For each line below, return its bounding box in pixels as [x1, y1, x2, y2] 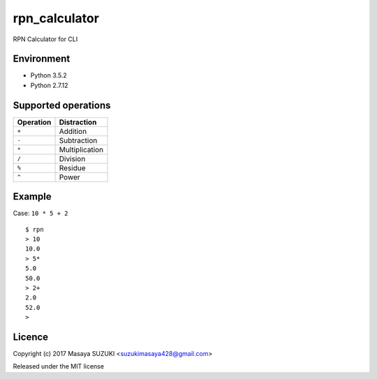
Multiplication [59, 144, 104, 154]
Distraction [59, 117, 97, 127]
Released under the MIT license [13, 362, 105, 371]
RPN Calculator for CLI [13, 35, 78, 43]
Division [59, 154, 86, 163]
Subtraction [59, 135, 98, 145]
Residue [59, 163, 86, 172]
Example [13, 191, 52, 202]
